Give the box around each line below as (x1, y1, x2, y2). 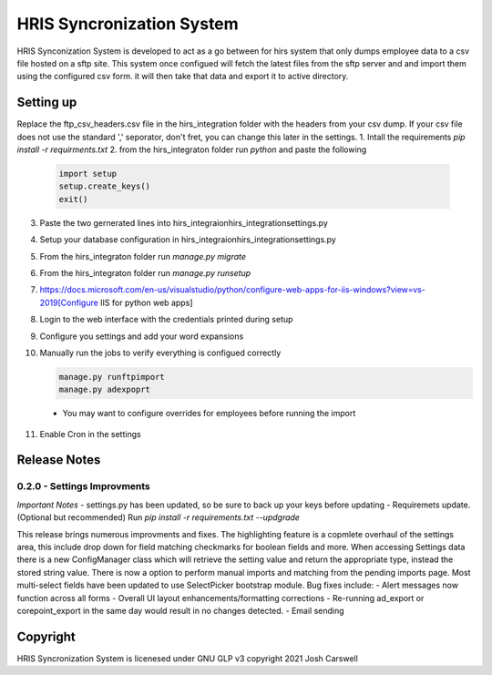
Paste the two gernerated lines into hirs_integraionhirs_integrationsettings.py (39, 217, 328, 228)
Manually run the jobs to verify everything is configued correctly (39, 347, 282, 358)
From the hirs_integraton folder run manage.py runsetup (39, 267, 251, 278)
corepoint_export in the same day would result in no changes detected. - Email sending (16, 605, 345, 616)
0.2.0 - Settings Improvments (16, 480, 150, 493)
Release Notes (16, 452, 101, 468)
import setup (58, 169, 118, 179)
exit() (58, 194, 88, 204)
